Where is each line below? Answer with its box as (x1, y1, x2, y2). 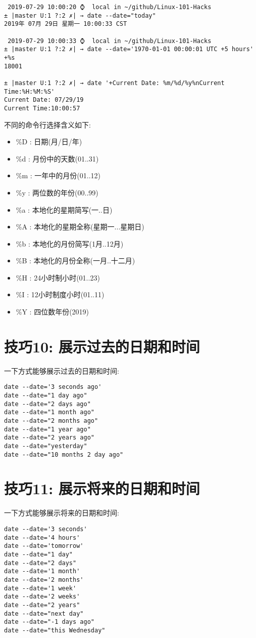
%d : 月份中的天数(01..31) (16, 153, 99, 164)
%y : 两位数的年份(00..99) (16, 187, 98, 197)
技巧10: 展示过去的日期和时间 (4, 336, 200, 356)
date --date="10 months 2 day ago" (4, 451, 124, 458)
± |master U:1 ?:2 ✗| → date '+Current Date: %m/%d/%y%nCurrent (4, 79, 225, 87)
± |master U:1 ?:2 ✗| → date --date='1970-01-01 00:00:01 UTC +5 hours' (4, 46, 253, 53)
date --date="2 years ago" (4, 434, 94, 442)
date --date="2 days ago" (4, 400, 91, 408)
